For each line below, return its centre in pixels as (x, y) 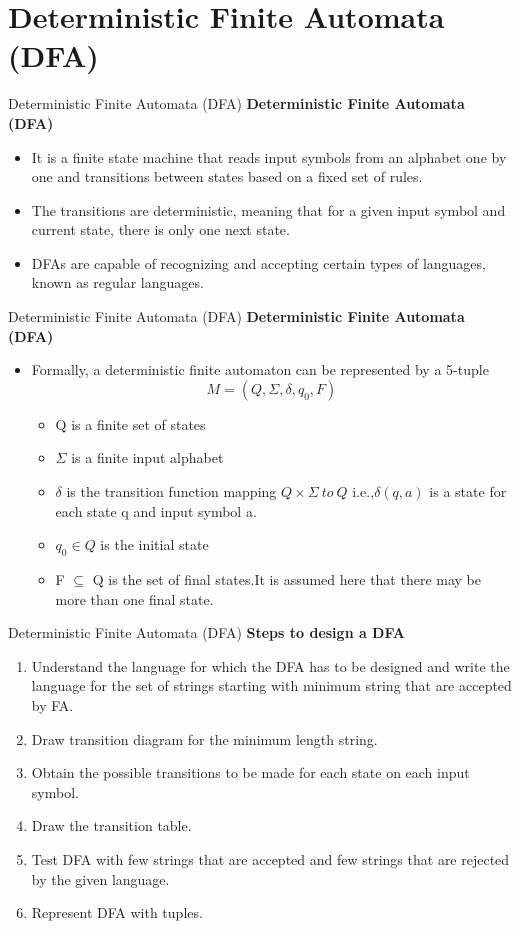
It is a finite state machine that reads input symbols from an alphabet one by (269, 156)
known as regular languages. (117, 282)
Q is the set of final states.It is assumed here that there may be (286, 579)
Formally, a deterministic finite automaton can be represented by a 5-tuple (260, 369)
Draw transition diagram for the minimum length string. (204, 738)
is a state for (468, 491)
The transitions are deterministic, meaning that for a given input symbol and (268, 209)
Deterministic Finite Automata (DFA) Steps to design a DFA (206, 632)
